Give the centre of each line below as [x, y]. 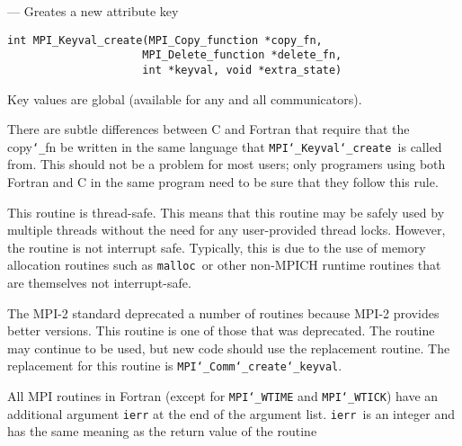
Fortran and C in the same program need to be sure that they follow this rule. [223, 182]
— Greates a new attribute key [93, 11]
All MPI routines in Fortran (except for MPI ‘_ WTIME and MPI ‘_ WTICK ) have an [223, 396]
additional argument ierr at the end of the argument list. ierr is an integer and [231, 413]
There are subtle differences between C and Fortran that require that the [209, 129]
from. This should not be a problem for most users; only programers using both [227, 164]
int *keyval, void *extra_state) [242, 70]
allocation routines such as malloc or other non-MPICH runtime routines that [224, 265]
